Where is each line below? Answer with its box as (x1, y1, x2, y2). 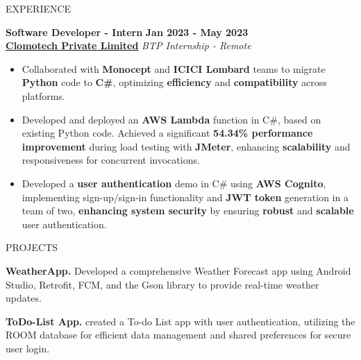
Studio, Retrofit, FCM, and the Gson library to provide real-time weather (6, 277, 319, 291)
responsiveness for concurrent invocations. (22, 153, 200, 167)
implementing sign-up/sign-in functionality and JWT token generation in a (22, 189, 349, 204)
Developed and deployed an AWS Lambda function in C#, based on (22, 112, 321, 126)
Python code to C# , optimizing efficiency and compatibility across (22, 75, 327, 89)
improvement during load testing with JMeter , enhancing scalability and (22, 139, 351, 153)
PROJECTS (6, 240, 58, 255)
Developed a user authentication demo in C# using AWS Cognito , (22, 175, 326, 190)
